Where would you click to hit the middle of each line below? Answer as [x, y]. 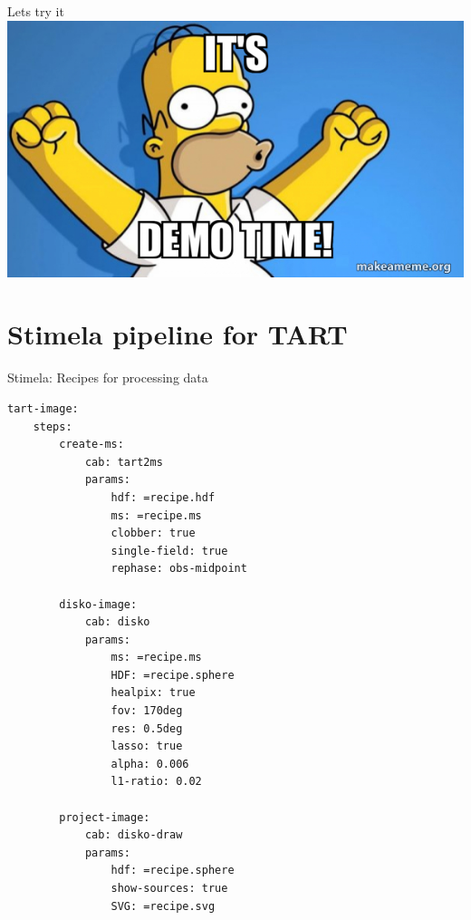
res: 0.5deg [147, 728]
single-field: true [169, 551]
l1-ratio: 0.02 [156, 782]
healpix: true [153, 693]
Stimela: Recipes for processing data [108, 378]
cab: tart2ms [124, 462]
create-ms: [91, 445]
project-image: [105, 817]
